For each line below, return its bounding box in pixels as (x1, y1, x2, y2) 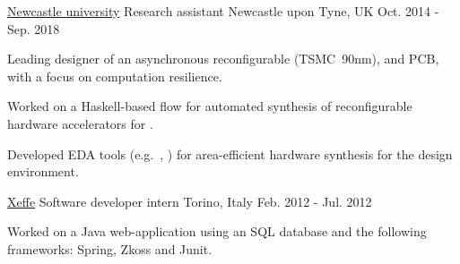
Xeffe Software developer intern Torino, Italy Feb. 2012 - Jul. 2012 (7, 192, 372, 210)
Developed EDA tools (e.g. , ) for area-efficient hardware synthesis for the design (7, 144, 453, 163)
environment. (7, 162, 79, 181)
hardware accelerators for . (7, 114, 153, 132)
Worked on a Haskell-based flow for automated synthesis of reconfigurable (7, 97, 412, 115)
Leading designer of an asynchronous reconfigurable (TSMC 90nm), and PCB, (7, 49, 439, 68)
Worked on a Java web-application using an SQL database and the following (7, 222, 427, 241)
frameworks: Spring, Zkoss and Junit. (7, 239, 213, 258)
